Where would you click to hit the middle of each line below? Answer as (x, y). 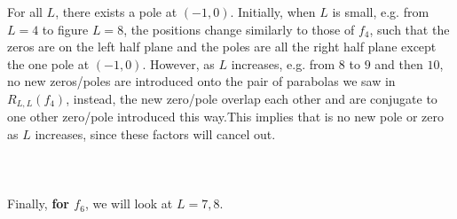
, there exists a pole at (116, 12)
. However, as (178, 63)
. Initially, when (273, 12)
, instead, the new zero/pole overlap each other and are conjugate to (252, 98)
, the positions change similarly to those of (239, 29)
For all (25, 12)
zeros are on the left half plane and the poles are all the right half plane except (222, 47)
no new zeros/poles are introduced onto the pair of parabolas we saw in (201, 81)
